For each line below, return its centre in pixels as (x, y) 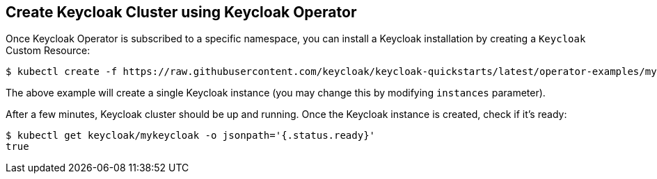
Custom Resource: (48, 51)
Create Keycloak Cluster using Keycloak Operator (181, 12)
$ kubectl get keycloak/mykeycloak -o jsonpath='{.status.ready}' (191, 136)
